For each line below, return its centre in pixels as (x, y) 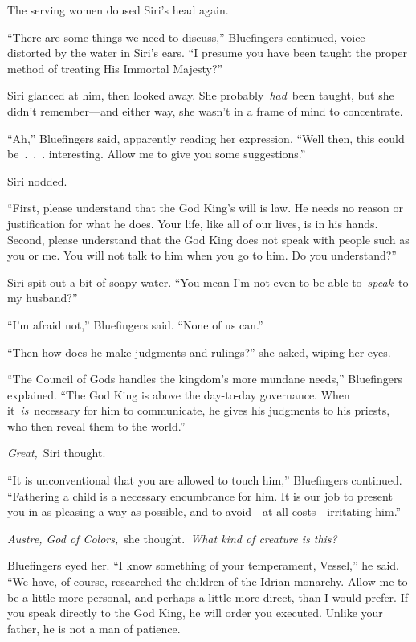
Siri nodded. (37, 180)
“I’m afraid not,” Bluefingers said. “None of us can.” (135, 324)
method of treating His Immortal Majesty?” (115, 68)
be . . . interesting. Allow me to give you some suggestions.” (157, 154)
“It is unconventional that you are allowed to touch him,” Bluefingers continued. (205, 480)
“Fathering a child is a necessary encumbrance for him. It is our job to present (200, 495)
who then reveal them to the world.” (96, 425)
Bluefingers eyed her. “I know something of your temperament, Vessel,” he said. (203, 565)
